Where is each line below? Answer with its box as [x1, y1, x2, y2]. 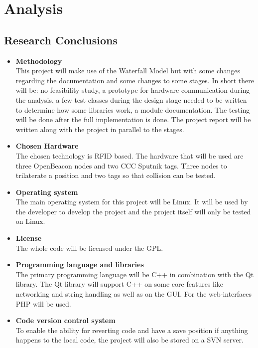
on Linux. [15, 216, 45, 226]
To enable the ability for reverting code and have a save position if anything [15, 325, 248, 335]
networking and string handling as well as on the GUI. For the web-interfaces [15, 289, 252, 299]
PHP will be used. [15, 298, 71, 309]
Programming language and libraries [15, 259, 144, 270]
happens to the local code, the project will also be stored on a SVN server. [15, 335, 244, 345]
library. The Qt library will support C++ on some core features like [15, 279, 224, 289]
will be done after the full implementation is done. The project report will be [15, 114, 251, 125]
